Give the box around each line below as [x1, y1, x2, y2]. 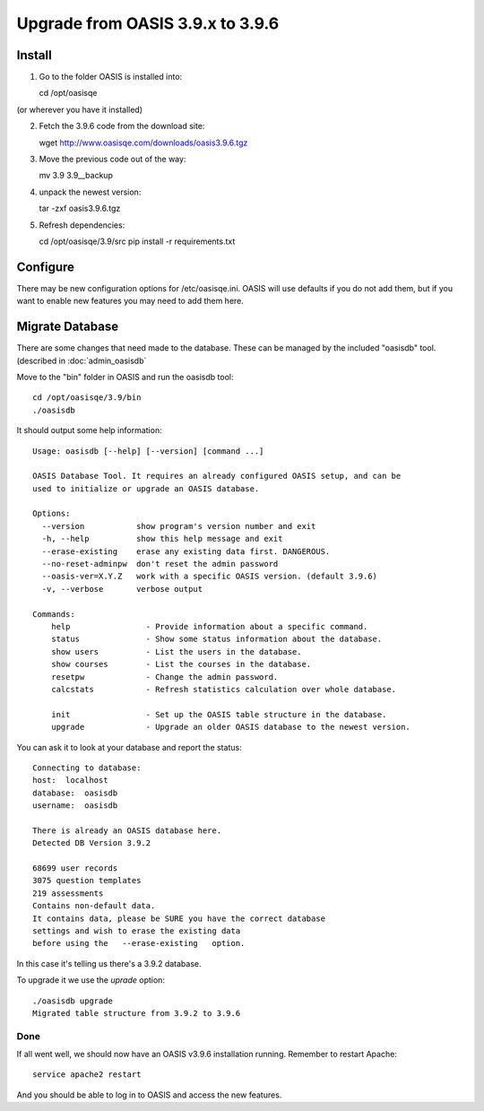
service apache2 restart [32, 1070, 142, 1080]
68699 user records [32, 864, 118, 873]
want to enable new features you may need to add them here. [16, 296, 244, 307]
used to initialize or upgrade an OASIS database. [32, 483, 260, 493]
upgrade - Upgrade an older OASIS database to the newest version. [50, 722, 411, 733]
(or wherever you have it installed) [16, 104, 143, 115]
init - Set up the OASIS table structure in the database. [50, 709, 387, 719]
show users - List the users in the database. [50, 647, 302, 656]
